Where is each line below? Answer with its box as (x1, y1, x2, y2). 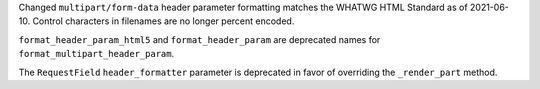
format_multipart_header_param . (18, 48, 175, 60)
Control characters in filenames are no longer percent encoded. (32, 15, 295, 27)
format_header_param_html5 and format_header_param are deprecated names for (18, 33, 381, 45)
